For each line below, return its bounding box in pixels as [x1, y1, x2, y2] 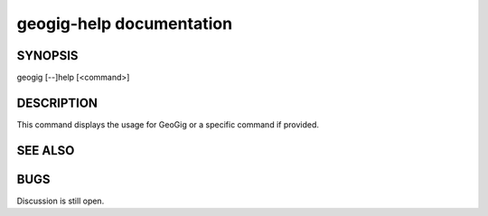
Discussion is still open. [16, 195, 105, 206]
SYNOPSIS [16, 48, 79, 63]
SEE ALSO [16, 143, 75, 158]
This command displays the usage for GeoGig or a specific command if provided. [16, 118, 320, 130]
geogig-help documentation [16, 14, 233, 33]
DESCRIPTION [16, 95, 99, 110]
